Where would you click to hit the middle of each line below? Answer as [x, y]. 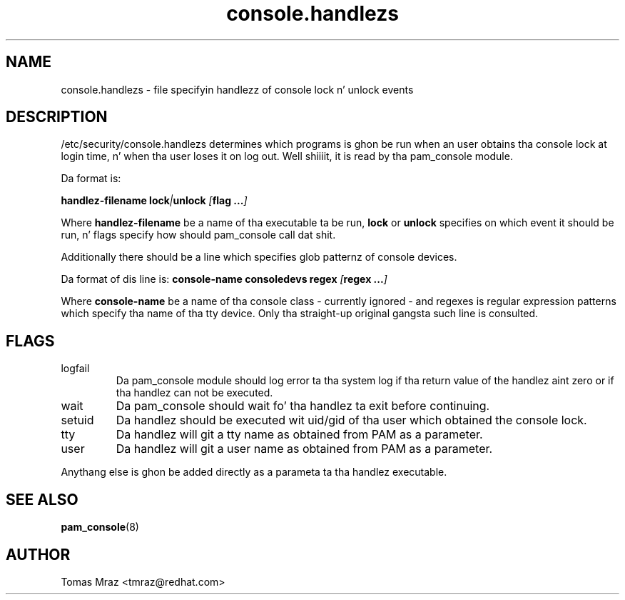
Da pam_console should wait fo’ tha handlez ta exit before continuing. [303, 406]
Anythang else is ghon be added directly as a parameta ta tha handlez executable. [254, 472]
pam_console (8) [100, 527]
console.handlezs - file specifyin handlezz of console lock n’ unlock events [237, 89]
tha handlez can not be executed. [194, 393]
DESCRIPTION [57, 117]
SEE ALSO [42, 499]
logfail [75, 369]
